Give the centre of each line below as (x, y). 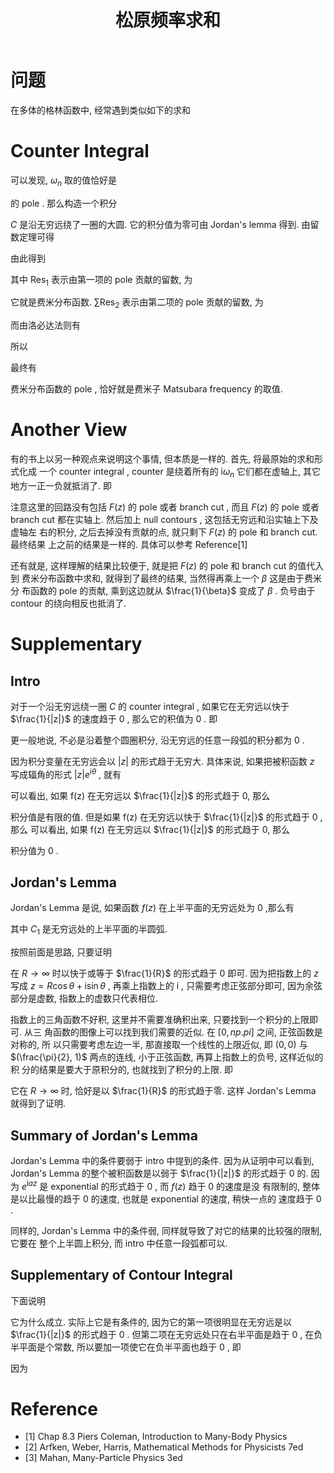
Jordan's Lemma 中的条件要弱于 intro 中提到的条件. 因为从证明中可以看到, (162, 1161)
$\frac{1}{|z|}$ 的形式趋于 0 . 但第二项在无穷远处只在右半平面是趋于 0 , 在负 (166, 1334)
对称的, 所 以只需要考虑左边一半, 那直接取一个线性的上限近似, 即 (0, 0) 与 (159, 1045)
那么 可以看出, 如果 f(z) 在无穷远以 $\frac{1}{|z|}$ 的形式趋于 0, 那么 (150, 829)
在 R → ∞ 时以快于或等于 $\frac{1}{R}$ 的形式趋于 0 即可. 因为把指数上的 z (164, 973)
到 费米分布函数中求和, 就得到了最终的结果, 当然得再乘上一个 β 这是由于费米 (166, 578)
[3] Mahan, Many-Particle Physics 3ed (103, 1458)
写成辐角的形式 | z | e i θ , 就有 (66, 773)
